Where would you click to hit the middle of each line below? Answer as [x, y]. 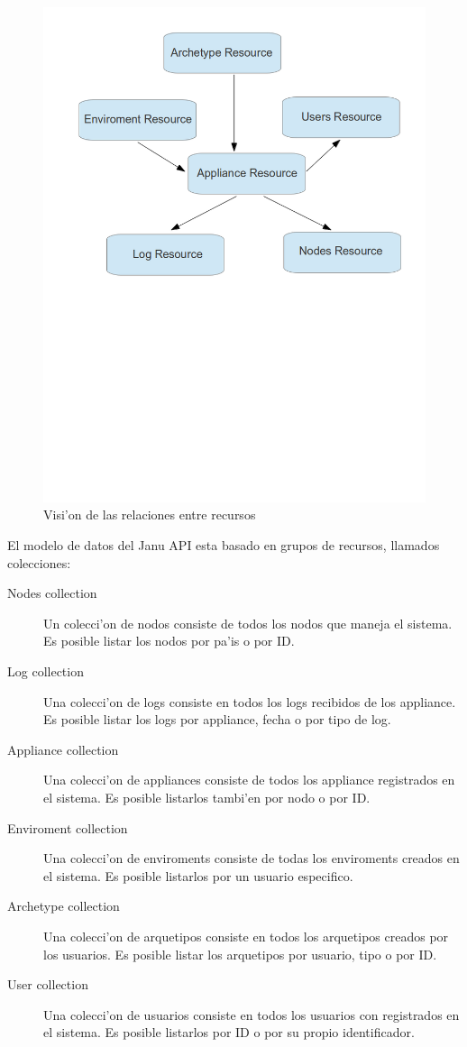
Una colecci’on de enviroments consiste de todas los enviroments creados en [252, 858]
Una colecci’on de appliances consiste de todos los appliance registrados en [249, 780]
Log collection [46, 671]
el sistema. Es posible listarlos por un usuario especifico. [198, 875]
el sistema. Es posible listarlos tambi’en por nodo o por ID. [207, 798]
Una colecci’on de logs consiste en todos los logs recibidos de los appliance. [250, 701]
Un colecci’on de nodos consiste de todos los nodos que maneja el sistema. [248, 623]
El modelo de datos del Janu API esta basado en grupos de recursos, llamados [224, 545]
